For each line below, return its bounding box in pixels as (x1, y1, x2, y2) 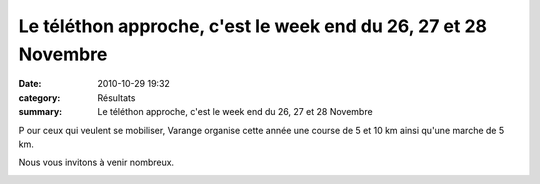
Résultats (97, 91, 136, 104)
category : (18, 91, 61, 104)
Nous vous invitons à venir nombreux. (18, 156, 175, 169)
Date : (18, 78, 42, 90)
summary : (18, 106, 63, 118)
